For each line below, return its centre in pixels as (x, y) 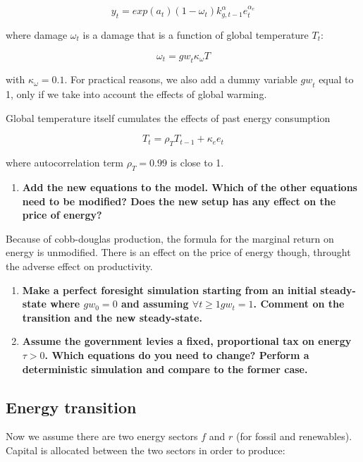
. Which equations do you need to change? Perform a (177, 354)
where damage (37, 35)
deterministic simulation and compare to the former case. (165, 369)
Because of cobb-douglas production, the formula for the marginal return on (170, 238)
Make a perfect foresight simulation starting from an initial (169, 290)
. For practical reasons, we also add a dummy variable (181, 79)
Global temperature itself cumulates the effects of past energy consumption (168, 117)
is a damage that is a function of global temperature (196, 35)
